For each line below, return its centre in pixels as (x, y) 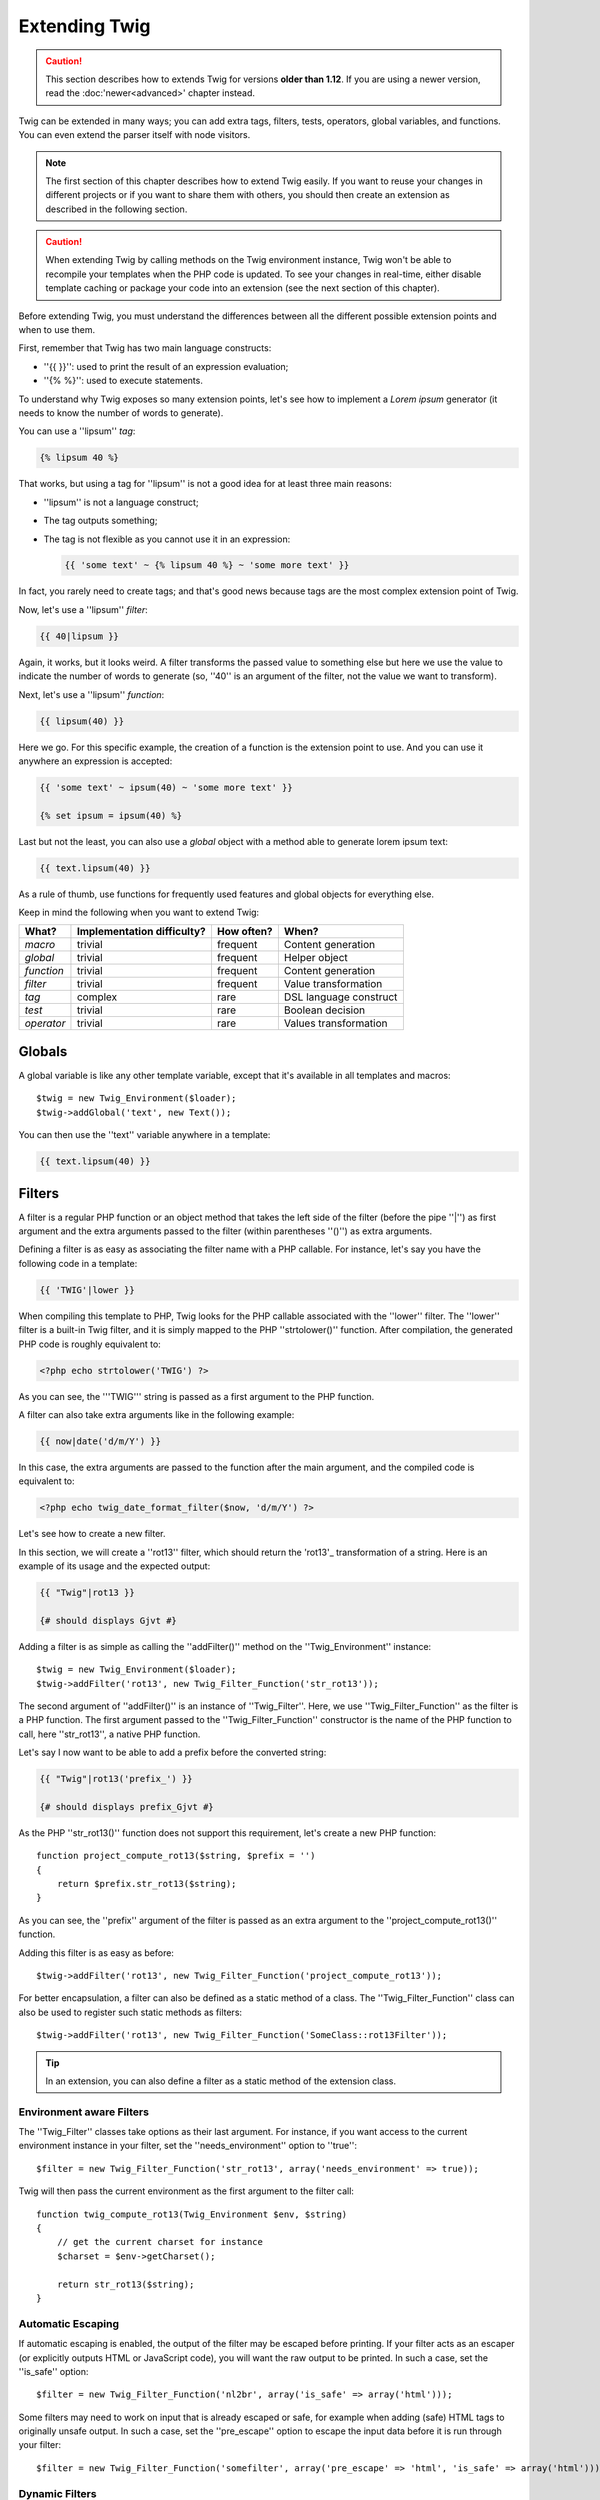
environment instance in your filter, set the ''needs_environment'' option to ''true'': (187, 2146)
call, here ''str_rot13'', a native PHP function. (109, 1734)
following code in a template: (78, 1263)
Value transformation (333, 984)
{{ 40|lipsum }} (79, 636)
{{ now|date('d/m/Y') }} (100, 1441)
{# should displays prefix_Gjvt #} (126, 1806)
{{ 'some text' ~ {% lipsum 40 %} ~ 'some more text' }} (207, 565)
